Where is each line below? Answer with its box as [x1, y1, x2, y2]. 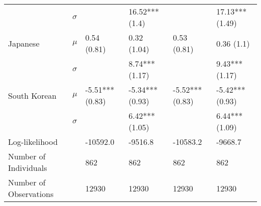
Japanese [8, 37, 40, 49]
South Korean [8, 89, 57, 101]
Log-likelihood [8, 136, 58, 147]
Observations [8, 188, 54, 199]
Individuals [8, 162, 47, 173]
